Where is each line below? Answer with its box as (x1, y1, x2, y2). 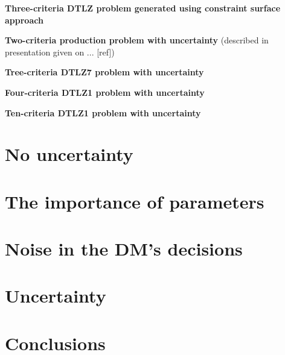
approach (5, 13, 43, 26)
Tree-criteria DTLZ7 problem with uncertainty (5, 66, 204, 78)
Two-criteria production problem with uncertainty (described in (5, 34, 269, 46)
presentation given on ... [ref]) (5, 45, 115, 58)
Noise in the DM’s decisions (5, 236, 243, 261)
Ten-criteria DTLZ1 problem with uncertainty (5, 106, 201, 119)
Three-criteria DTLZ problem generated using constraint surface (5, 2, 281, 14)
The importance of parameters (5, 189, 264, 213)
